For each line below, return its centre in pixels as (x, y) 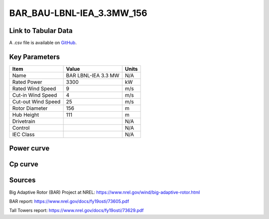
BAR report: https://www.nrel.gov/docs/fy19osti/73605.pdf (69, 201)
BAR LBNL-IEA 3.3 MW (93, 75)
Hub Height (26, 115)
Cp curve (24, 164)
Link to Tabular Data (41, 31)
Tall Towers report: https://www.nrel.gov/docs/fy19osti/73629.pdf (76, 211)
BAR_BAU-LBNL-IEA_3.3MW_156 (78, 13)
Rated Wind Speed (34, 88)
